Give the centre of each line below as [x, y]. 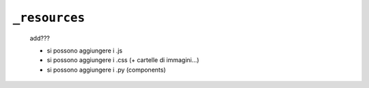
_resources [49, 18]
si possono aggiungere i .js [85, 50]
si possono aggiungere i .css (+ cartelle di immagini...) [123, 60]
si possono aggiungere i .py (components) [107, 70]
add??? [40, 38]
